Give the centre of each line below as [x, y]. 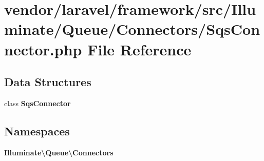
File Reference [139, 49]
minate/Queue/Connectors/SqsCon [132, 29]
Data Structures [48, 82]
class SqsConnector [37, 103]
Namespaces [37, 130]
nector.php [43, 49]
